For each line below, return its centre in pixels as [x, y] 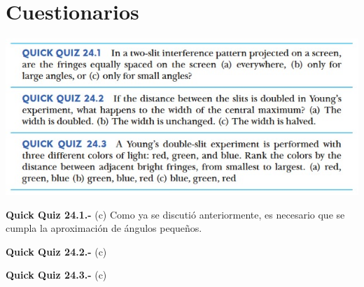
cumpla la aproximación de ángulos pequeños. [104, 228]
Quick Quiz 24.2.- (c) [56, 251]
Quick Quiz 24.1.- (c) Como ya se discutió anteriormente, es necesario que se [175, 214]
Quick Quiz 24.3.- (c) [56, 275]
